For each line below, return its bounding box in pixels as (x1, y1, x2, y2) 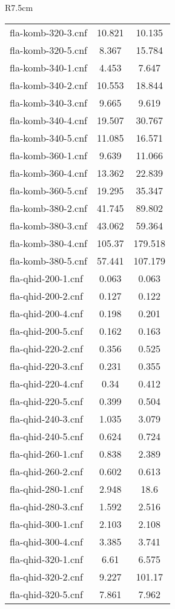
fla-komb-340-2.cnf (10, 77, 88, 92)
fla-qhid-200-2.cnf (10, 288, 83, 303)
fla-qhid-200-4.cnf (10, 306, 83, 320)
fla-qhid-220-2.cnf (10, 341, 83, 355)
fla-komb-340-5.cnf (10, 130, 88, 145)
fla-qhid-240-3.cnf (10, 411, 83, 426)
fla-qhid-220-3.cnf (10, 358, 83, 373)
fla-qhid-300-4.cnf (10, 534, 83, 548)
